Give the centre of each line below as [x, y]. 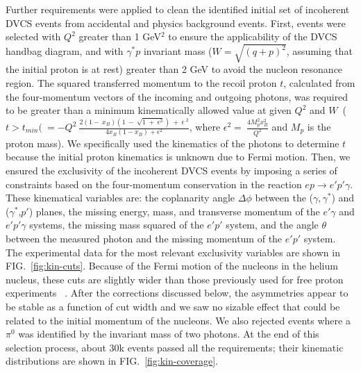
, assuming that [319, 51]
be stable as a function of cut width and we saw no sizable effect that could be [173, 307]
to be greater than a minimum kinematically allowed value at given [149, 110]
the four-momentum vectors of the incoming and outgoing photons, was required [177, 96]
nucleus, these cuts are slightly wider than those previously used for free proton [175, 279]
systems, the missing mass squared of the [117, 225]
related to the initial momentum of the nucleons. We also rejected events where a [178, 320]
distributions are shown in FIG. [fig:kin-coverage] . [112, 361]
